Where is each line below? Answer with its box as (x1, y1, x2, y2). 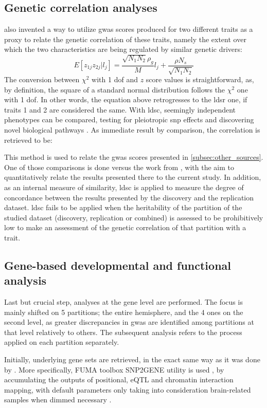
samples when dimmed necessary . (4, 394, 112, 405)
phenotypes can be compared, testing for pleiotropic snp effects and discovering (4, 114, 254, 125)
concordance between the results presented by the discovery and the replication (4, 192, 254, 202)
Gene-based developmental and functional (4, 257, 231, 273)
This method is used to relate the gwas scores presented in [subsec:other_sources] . (4, 152, 263, 162)
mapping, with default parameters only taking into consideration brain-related (4, 384, 251, 395)
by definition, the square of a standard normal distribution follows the (4, 84, 225, 95)
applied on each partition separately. (4, 337, 119, 347)
